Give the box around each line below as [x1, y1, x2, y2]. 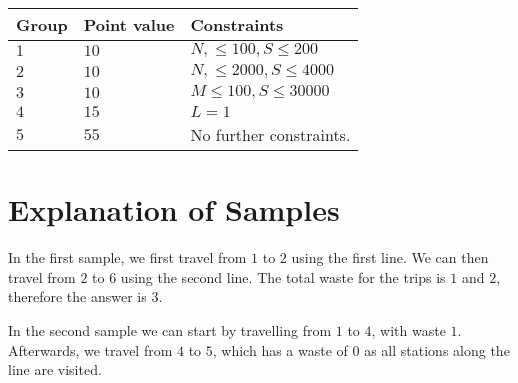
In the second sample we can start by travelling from [8, 319, 332, 340]
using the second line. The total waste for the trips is [120, 266, 446, 287]
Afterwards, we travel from [8, 339, 173, 360]
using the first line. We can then [291, 247, 489, 268]
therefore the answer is [8, 286, 147, 307]
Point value [83, 13, 175, 36]
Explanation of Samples [8, 189, 340, 230]
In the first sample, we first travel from [8, 247, 247, 268]
